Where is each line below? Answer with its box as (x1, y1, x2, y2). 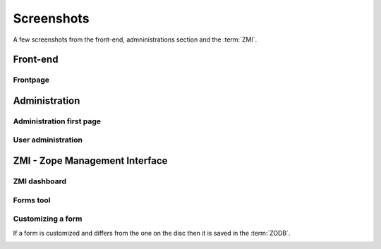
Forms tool (13, 195, 51, 205)
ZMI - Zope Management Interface (13, 155, 168, 167)
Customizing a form (13, 214, 83, 224)
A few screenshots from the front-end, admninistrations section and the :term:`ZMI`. (13, 35, 258, 44)
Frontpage (13, 75, 49, 85)
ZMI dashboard (13, 176, 67, 186)
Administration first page (13, 116, 102, 126)
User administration (13, 135, 83, 145)
